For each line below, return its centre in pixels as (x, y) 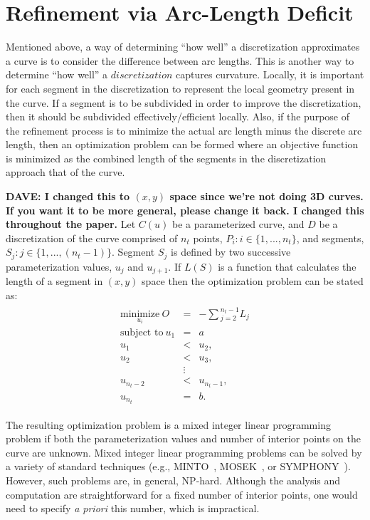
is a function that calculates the (287, 266)
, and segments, (330, 238)
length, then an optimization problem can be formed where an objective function (182, 144)
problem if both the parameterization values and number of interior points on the (183, 438)
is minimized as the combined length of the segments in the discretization (166, 158)
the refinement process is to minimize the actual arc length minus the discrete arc (184, 130)
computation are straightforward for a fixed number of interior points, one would (182, 494)
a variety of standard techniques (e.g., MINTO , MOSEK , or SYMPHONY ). (178, 466)
